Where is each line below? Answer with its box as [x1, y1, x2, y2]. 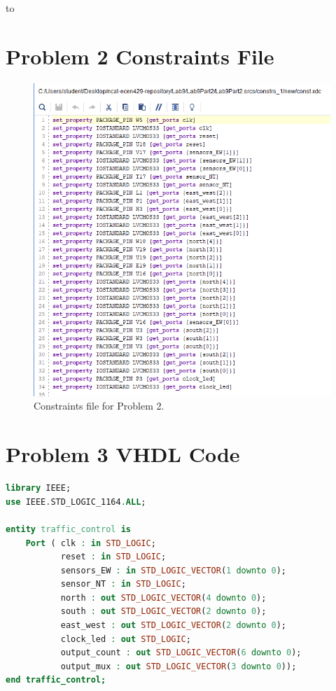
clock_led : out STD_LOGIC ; [60, 634, 191, 644]
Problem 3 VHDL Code [6, 440, 240, 468]
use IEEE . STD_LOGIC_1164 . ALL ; [6, 496, 146, 507]
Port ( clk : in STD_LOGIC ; [25, 538, 156, 548]
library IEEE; [6, 483, 71, 494]
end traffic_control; [6, 675, 106, 685]
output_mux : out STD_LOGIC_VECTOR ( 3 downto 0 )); [60, 661, 297, 671]
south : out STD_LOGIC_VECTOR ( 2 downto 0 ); [60, 606, 267, 617]
